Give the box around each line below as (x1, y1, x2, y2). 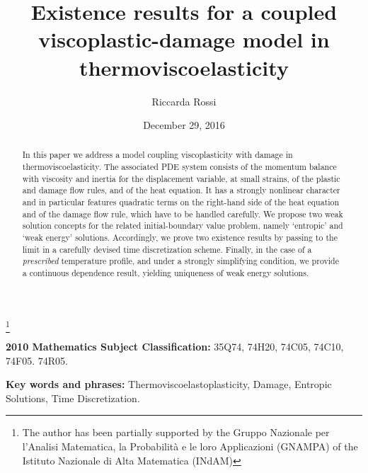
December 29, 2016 (143, 118, 225, 132)
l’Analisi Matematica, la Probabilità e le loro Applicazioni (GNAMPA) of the (22, 439, 358, 453)
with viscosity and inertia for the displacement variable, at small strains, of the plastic (22, 172, 340, 184)
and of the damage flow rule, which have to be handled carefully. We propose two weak (22, 207, 343, 220)
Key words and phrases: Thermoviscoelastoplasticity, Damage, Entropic (6, 377, 332, 392)
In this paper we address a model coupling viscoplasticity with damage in (22, 149, 293, 161)
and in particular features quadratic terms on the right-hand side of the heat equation (22, 196, 340, 208)
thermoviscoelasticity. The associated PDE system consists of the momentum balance (22, 161, 337, 173)
